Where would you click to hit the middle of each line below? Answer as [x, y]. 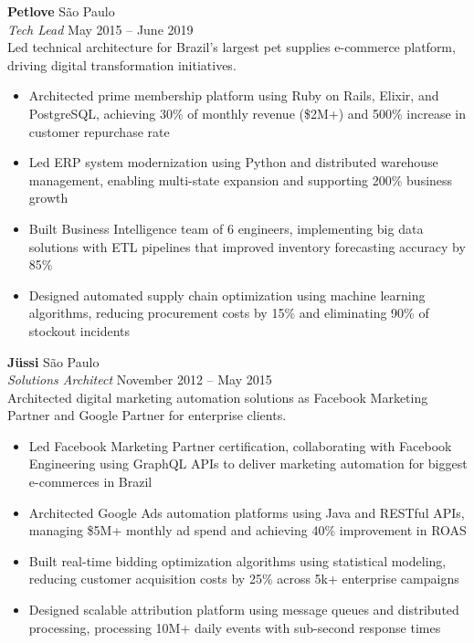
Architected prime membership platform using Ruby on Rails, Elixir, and [234, 95]
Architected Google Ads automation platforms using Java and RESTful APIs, [247, 512]
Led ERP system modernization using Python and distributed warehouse [233, 162]
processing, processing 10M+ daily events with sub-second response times [235, 627]
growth [48, 198]
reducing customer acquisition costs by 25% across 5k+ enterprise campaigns [244, 579]
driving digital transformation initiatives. [122, 64]
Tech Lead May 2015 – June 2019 [100, 29]
